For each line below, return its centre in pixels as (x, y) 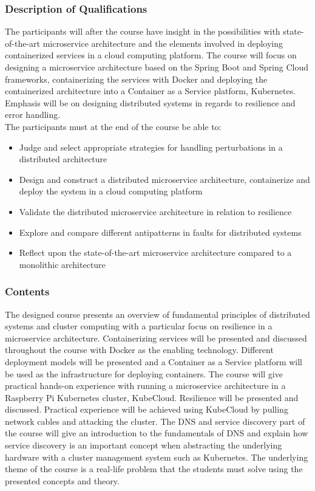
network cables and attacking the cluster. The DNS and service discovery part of (155, 421)
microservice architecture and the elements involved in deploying (163, 43)
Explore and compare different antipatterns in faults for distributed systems (160, 232)
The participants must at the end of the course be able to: (113, 126)
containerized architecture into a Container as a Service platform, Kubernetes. (151, 91)
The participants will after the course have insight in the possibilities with (143, 31)
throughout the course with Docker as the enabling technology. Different (139, 350)
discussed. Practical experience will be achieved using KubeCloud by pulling (147, 409)
